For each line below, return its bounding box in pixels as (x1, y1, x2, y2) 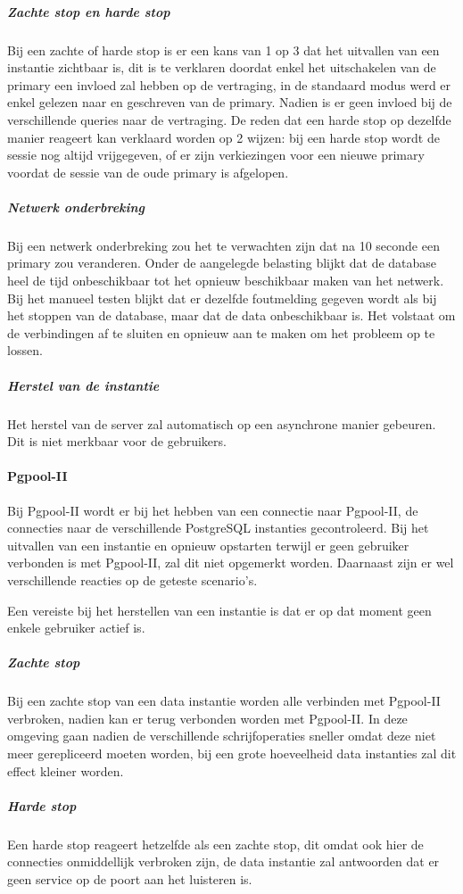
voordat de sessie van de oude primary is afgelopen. (7, 162, 289, 181)
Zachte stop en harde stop (7, 2, 170, 21)
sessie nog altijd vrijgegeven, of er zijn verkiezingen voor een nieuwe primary (7, 145, 425, 164)
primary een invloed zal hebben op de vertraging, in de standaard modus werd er (7, 75, 451, 94)
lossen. (7, 341, 43, 360)
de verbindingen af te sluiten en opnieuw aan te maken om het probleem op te (7, 323, 435, 342)
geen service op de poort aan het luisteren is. (7, 870, 252, 889)
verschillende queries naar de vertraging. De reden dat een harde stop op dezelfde (7, 110, 451, 128)
